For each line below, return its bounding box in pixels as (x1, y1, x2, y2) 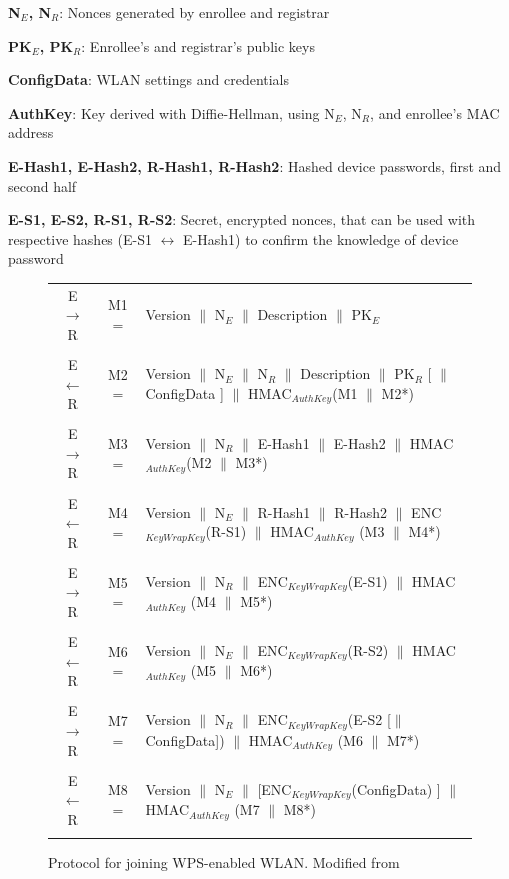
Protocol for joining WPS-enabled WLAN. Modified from (48, 852, 400, 873)
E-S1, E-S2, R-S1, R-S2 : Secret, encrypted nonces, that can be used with (8, 209, 476, 230)
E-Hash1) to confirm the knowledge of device (183, 228, 459, 249)
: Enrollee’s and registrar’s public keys (81, 35, 315, 56)
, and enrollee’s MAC (370, 102, 500, 123)
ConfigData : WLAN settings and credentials (8, 69, 290, 90)
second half (8, 175, 77, 196)
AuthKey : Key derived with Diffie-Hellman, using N (8, 102, 335, 123)
